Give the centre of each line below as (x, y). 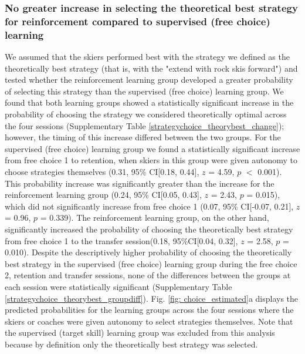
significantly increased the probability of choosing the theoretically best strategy (149, 229)
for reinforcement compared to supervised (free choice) (138, 21)
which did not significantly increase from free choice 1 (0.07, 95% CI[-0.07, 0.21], (149, 206)
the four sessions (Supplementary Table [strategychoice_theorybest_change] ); (145, 125)
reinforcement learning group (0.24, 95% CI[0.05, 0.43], (103, 195)
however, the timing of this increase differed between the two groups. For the (143, 137)
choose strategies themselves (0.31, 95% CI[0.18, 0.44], (102, 171)
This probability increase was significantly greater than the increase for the (140, 183)
